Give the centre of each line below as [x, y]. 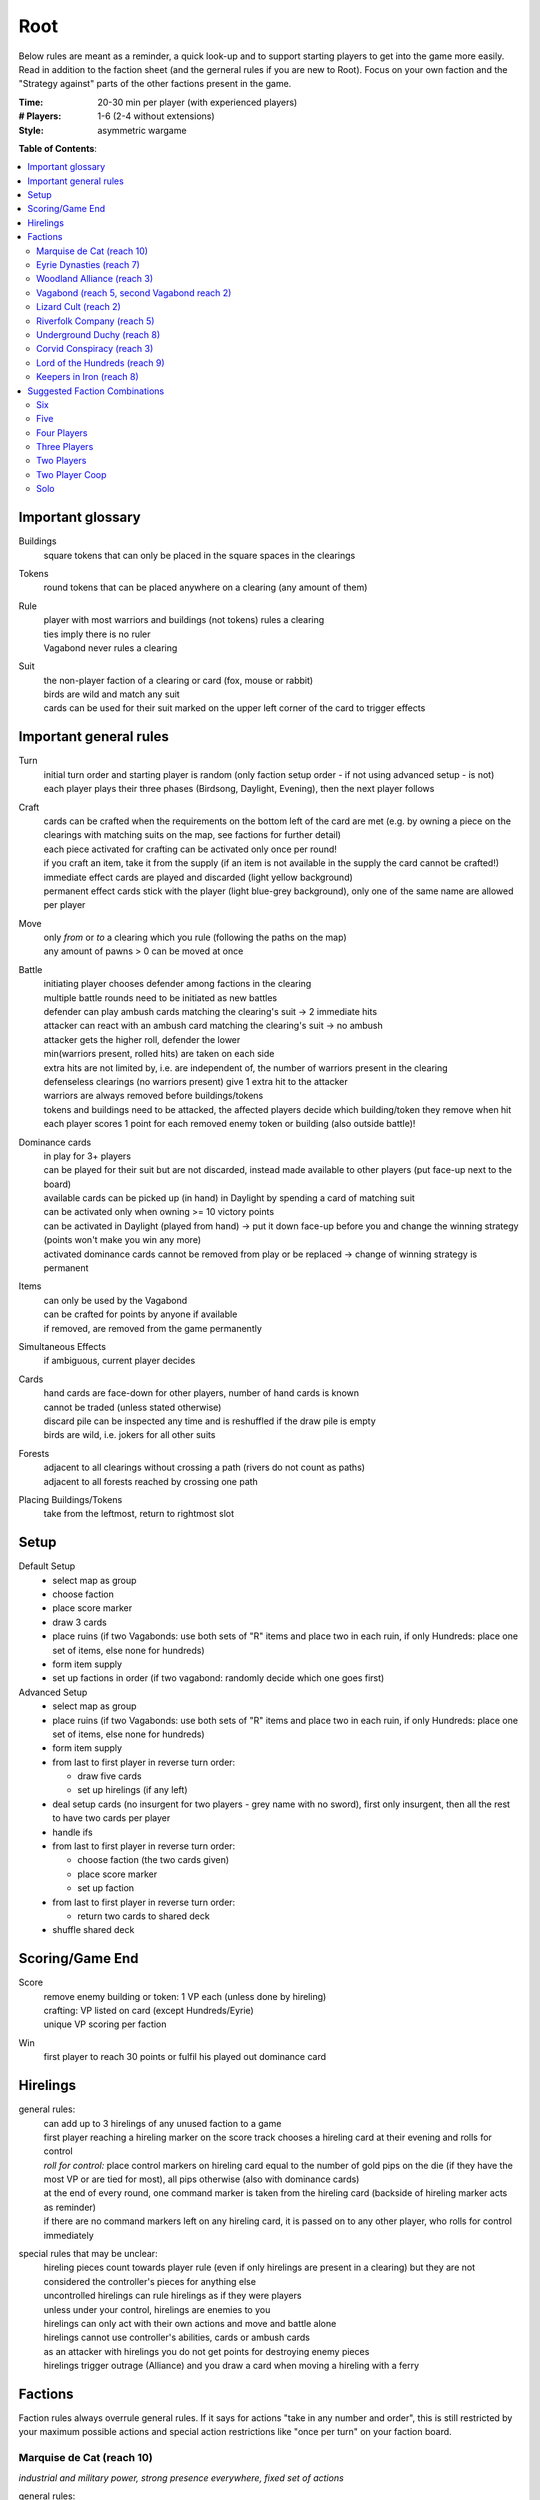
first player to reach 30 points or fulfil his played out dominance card [185, 2057]
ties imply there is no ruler [97, 634]
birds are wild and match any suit [111, 694]
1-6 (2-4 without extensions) [156, 116]
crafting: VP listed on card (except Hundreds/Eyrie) [148, 2011]
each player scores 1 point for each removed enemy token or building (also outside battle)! [229, 1124]
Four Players [62, 432]
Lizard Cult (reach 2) [79, 307]
